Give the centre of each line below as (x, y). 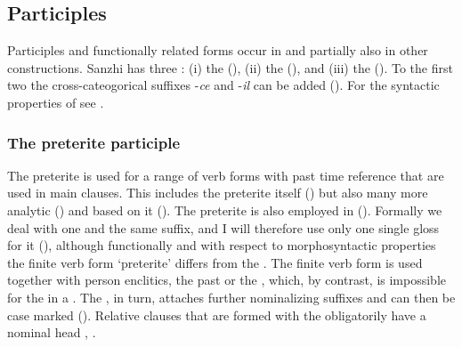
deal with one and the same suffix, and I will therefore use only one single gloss (223, 227)
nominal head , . (52, 332)
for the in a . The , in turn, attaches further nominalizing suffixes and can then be (231, 297)
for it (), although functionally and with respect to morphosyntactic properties (222, 245)
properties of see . (56, 102)
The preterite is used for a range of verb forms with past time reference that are (226, 175)
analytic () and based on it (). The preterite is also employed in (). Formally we (225, 210)
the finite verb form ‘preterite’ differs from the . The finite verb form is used (215, 262)
